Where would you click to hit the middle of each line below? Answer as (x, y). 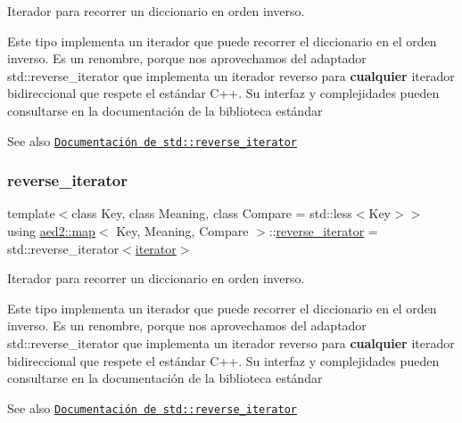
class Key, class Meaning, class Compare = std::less (212, 213)
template (31, 213)
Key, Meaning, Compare (182, 231)
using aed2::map (51, 231)
